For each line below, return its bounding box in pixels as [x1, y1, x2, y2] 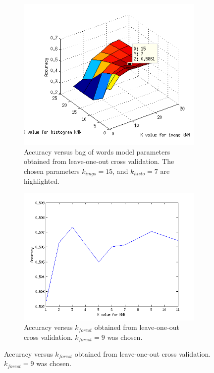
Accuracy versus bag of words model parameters [24, 146, 170, 157]
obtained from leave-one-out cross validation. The [24, 156, 174, 166]
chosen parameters [24, 165, 80, 176]
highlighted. [24, 176, 59, 186]
